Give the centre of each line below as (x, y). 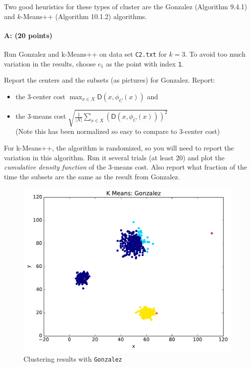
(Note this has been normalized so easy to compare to (96, 131)
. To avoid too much (215, 54)
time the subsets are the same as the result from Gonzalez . (92, 176)
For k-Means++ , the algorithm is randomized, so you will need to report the (119, 148)
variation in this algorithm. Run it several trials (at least (89, 157)
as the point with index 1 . (145, 63)
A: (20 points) (28, 35)
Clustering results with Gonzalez (73, 358)
